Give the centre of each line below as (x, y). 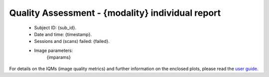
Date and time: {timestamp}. (63, 34)
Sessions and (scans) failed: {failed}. (72, 41)
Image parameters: (54, 50)
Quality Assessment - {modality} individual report (115, 13)
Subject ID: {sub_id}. (55, 28)
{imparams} (59, 57)
